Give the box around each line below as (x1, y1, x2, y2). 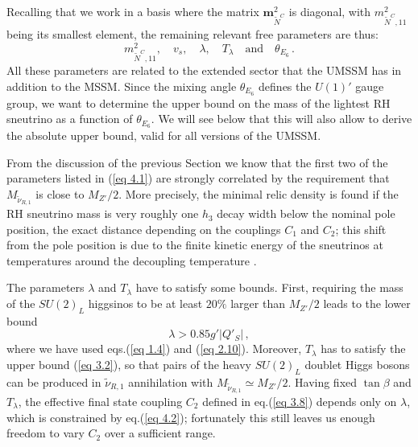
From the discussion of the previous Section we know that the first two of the (6, 154, 388, 170)
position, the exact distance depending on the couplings (6, 220, 281, 237)
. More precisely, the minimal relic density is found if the (118, 185, 399, 202)
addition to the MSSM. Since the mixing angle (6, 77, 237, 94)
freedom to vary (6, 424, 85, 441)
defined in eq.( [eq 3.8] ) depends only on (202, 392, 397, 409)
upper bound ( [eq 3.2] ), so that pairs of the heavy (6, 356, 252, 373)
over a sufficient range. (104, 424, 216, 441)
